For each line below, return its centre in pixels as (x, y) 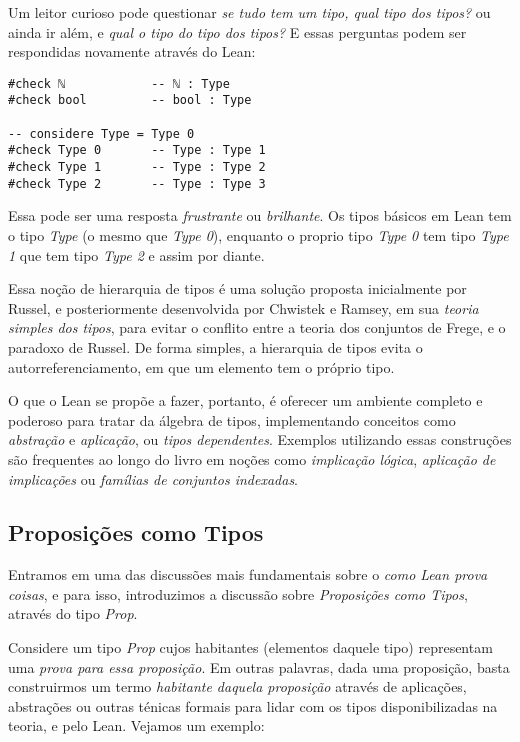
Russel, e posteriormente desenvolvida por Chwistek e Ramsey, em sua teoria (243, 307)
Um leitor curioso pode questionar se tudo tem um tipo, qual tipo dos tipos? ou (249, 12)
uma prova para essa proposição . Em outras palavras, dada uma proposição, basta (259, 666)
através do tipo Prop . (73, 613)
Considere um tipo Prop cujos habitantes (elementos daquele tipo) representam (250, 647)
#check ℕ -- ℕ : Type (119, 83)
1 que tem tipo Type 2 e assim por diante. (136, 254)
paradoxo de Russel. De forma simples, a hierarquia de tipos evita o (215, 346)
